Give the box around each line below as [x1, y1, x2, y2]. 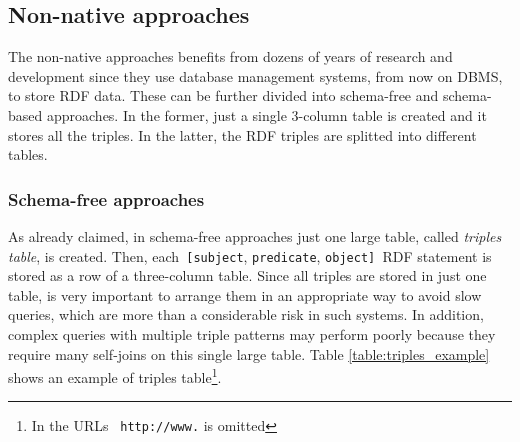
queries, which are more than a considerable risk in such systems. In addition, [8, 304, 484, 325]
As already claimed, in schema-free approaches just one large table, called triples [8, 225, 502, 246]
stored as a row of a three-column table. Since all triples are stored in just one [8, 265, 487, 286]
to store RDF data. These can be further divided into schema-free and [8, 85, 439, 106]
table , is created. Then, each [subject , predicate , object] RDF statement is [8, 245, 492, 266]
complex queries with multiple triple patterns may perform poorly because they [8, 324, 496, 345]
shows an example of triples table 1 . [8, 364, 222, 387]
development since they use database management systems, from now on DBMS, [8, 65, 503, 86]
